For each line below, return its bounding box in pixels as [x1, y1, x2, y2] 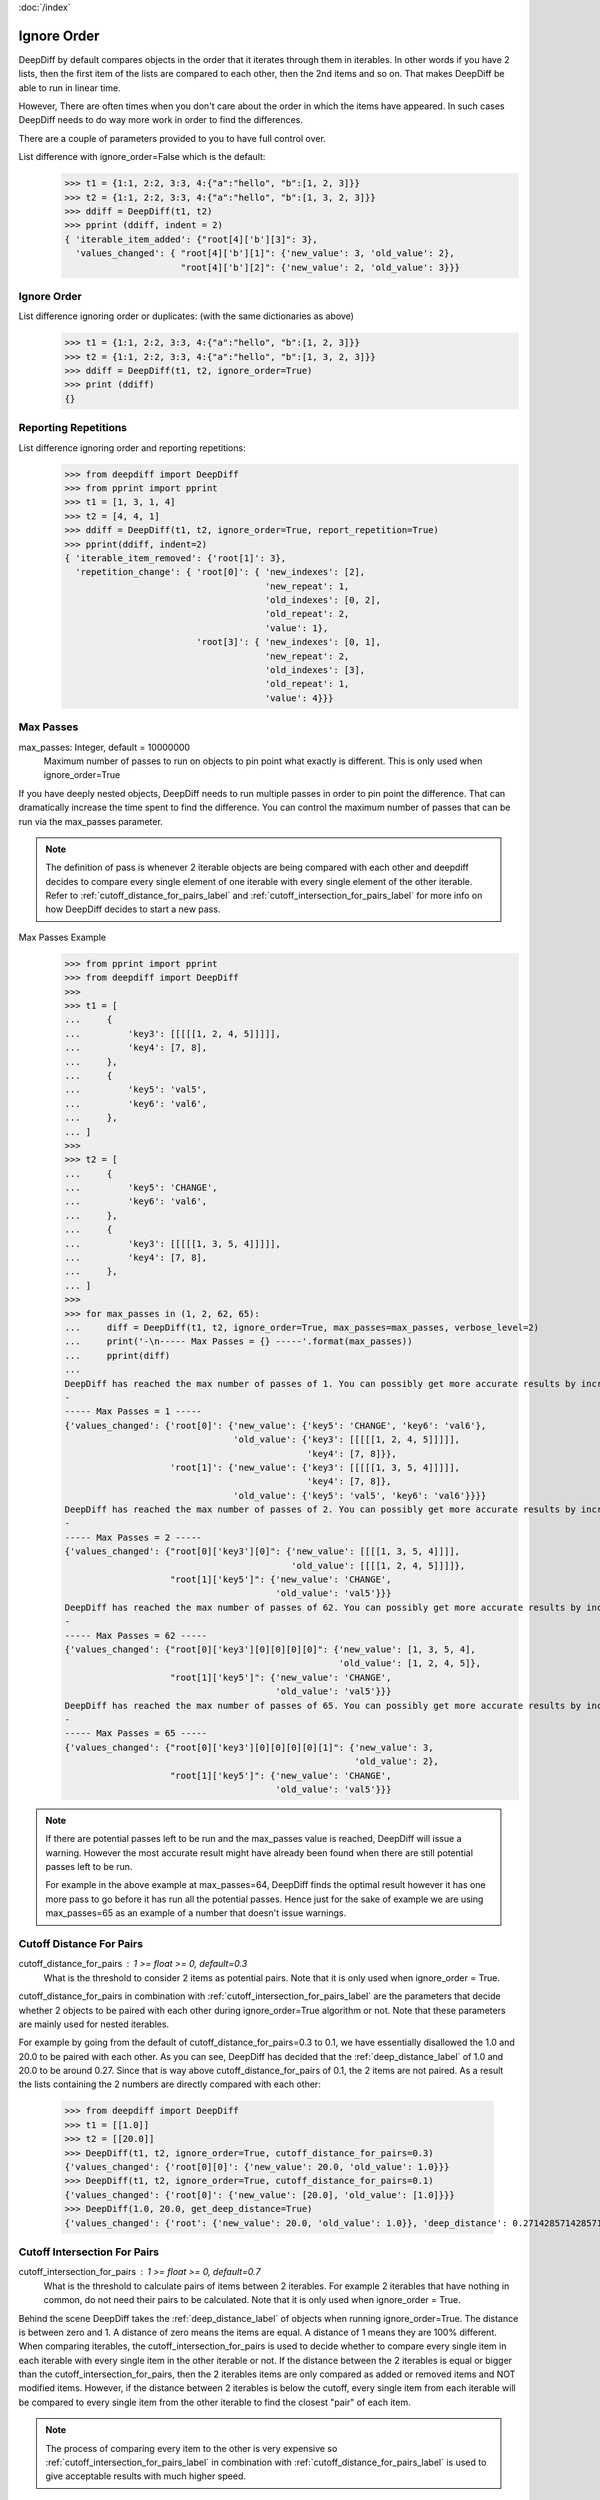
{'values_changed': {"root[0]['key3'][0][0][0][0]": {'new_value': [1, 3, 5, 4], [64, 1643, 477, 1655]
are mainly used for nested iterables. [18, 2018, 170, 2030]
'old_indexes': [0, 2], [264, 595, 382, 606]
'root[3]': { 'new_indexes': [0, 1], [196, 636, 382, 648]
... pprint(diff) [64, 1350, 171, 1361]
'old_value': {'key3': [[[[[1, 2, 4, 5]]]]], [233, 1434, 460, 1445]
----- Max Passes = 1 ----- [64, 1406, 202, 1417]
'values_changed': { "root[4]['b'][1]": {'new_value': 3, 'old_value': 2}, [75, 248, 455, 259]
